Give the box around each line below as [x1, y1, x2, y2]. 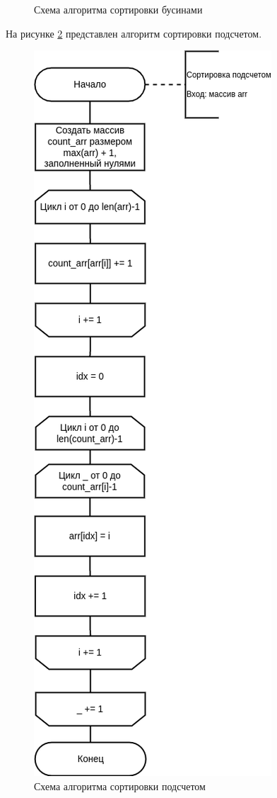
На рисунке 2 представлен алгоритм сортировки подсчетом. [6, 26, 262, 40]
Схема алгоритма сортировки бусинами [34, 2, 203, 16]
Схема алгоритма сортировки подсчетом [34, 778, 206, 793]
